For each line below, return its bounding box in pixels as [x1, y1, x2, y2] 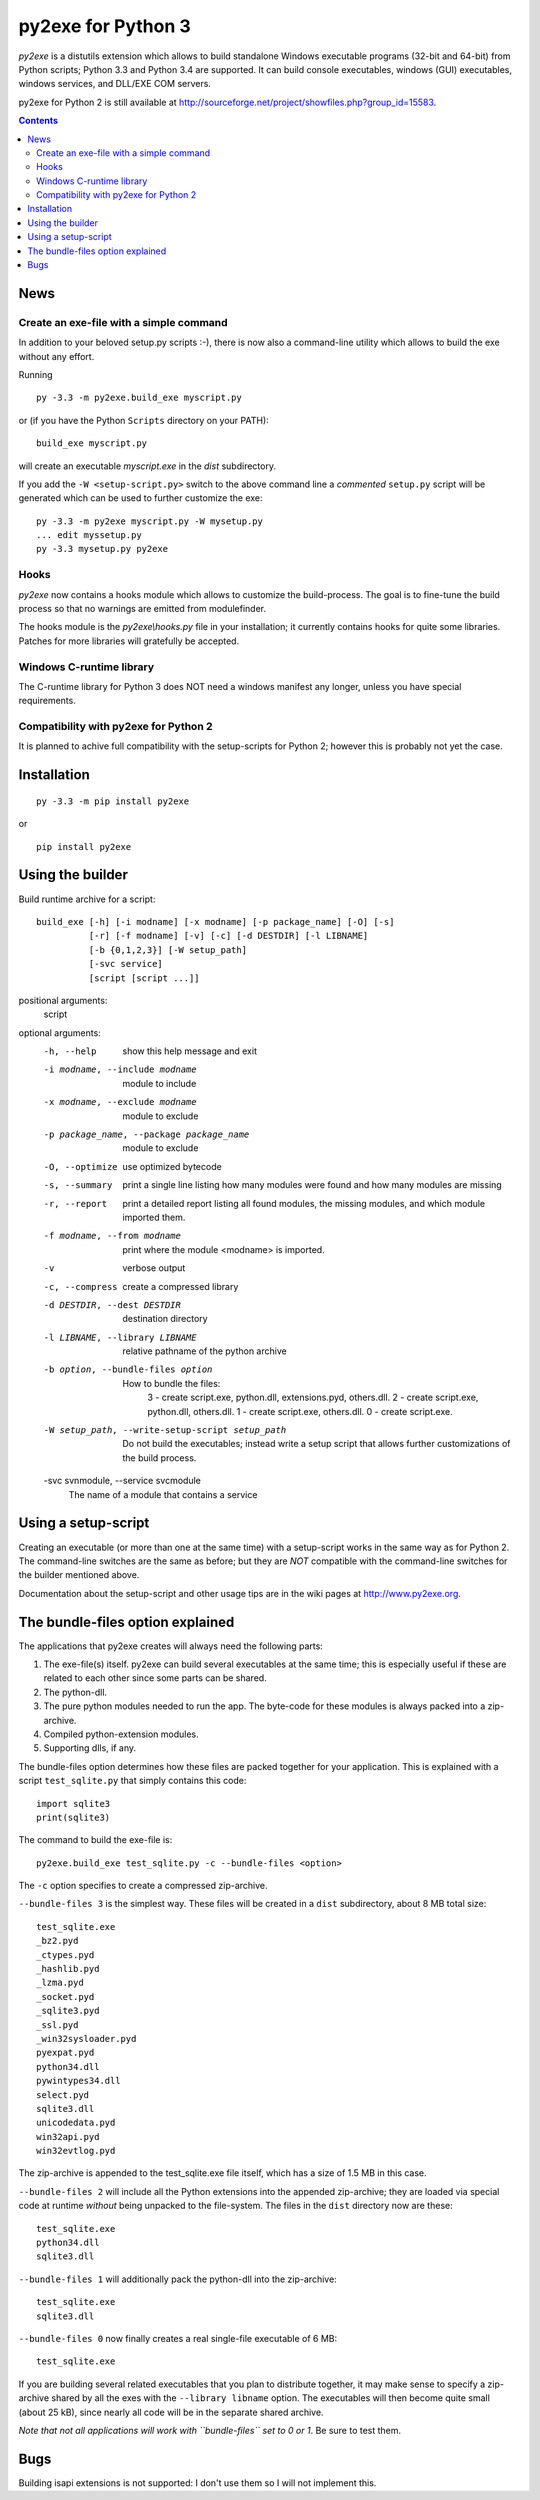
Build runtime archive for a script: [18, 893, 156, 905]
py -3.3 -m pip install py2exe [36, 795, 190, 807]
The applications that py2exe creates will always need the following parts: [18, 1640, 324, 1652]
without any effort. [18, 350, 95, 362]
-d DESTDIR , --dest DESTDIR [43, 1299, 182, 1310]
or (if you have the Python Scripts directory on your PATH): [18, 414, 269, 426]
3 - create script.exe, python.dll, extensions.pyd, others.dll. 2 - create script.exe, [147, 1391, 479, 1404]
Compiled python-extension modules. [43, 1728, 199, 1740]
